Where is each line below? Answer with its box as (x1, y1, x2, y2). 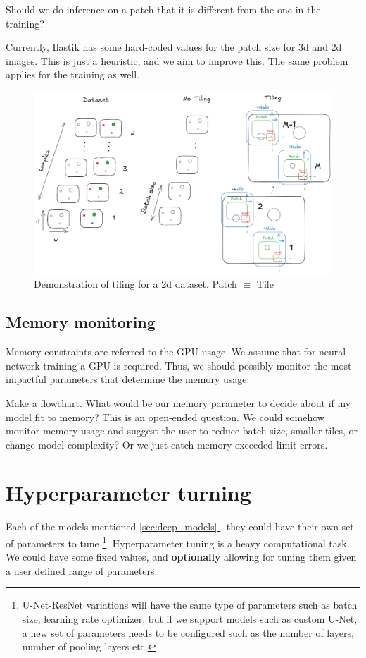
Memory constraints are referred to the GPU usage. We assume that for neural (6, 344, 346, 359)
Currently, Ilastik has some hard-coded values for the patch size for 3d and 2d (6, 39, 342, 54)
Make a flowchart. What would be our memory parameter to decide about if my (6, 395, 351, 410)
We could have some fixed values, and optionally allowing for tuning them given (6, 549, 357, 564)
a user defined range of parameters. (6, 563, 158, 578)
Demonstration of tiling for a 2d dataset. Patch (34, 276, 237, 291)
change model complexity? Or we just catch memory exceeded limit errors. (6, 437, 328, 451)
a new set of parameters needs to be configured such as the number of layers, (22, 625, 354, 640)
